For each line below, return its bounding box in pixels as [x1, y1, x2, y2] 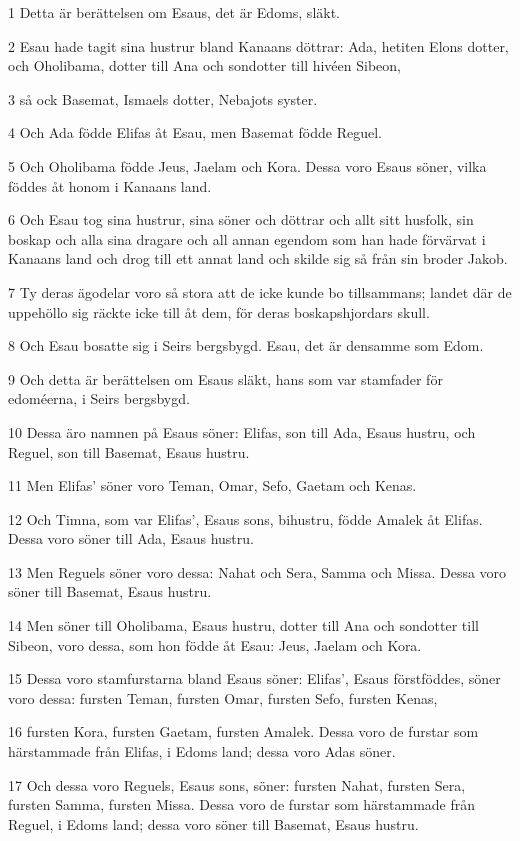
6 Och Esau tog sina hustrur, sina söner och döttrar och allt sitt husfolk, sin [8, 209, 474, 230]
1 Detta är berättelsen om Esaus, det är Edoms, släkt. [8, 2, 341, 22]
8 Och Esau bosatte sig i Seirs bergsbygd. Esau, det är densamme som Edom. [8, 335, 484, 356]
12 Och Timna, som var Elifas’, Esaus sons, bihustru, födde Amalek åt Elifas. [8, 508, 483, 529]
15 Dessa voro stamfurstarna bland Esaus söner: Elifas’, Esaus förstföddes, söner [8, 668, 501, 689]
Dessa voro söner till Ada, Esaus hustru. [8, 528, 254, 549]
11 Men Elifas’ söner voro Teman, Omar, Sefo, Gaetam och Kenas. [8, 475, 417, 496]
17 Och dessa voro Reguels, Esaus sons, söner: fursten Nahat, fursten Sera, [8, 774, 466, 795]
